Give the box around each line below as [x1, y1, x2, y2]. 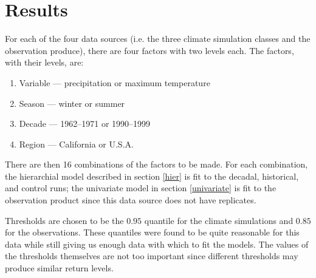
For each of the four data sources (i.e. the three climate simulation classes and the [5, 32, 311, 45]
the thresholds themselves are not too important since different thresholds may [5, 249, 298, 262]
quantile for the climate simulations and [144, 214, 294, 226]
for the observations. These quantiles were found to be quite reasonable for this [5, 226, 300, 239]
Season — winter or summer [19, 97, 125, 109]
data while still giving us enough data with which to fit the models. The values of [5, 237, 309, 250]
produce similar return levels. [5, 262, 114, 274]
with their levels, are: [5, 56, 84, 69]
